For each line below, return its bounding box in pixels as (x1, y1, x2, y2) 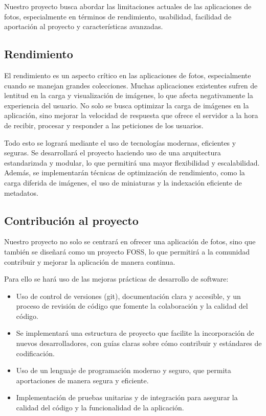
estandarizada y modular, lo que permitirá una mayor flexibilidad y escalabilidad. (4, 157, 260, 168)
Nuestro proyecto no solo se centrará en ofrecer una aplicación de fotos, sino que (4, 236, 256, 247)
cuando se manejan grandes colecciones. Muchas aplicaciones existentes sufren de (4, 80, 258, 90)
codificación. (16, 348, 55, 358)
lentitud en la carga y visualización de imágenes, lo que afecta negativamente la (4, 90, 253, 101)
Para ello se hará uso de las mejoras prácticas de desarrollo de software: (4, 273, 229, 284)
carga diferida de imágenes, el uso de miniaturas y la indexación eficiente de (4, 177, 242, 188)
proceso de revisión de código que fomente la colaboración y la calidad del (16, 301, 248, 311)
